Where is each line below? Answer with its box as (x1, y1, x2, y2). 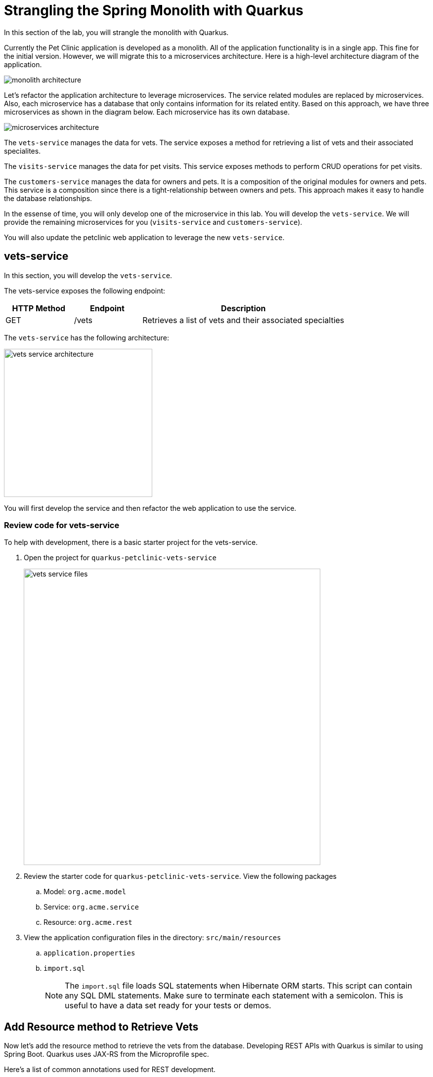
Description (221, 303, 266, 313)
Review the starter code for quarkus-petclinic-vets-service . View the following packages (24, 872, 337, 881)
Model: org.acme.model (43, 887, 127, 896)
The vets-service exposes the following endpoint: (4, 286, 166, 295)
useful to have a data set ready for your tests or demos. (65, 1000, 271, 1011)
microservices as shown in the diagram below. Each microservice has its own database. (4, 107, 290, 116)
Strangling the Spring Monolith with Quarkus (4, 2, 303, 19)
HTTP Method (12, 303, 66, 313)
